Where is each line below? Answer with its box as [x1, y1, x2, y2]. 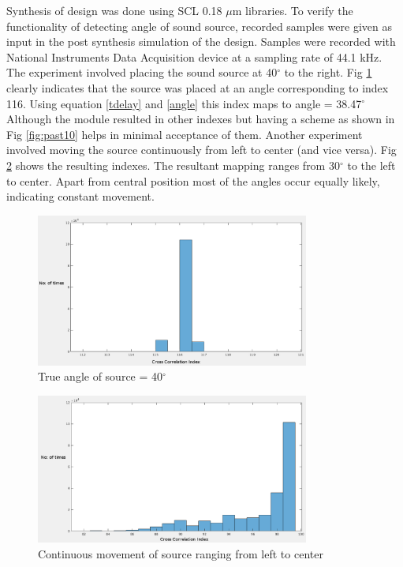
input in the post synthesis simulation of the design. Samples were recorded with [6, 33, 396, 50]
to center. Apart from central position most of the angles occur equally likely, [6, 172, 380, 189]
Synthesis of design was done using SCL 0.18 [6, 2, 222, 18]
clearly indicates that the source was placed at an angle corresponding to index [6, 79, 389, 96]
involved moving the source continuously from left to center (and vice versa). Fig [6, 141, 397, 158]
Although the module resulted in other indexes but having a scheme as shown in [6, 111, 395, 127]
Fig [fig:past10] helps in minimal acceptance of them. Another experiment [6, 126, 363, 142]
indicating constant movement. [6, 188, 155, 205]
